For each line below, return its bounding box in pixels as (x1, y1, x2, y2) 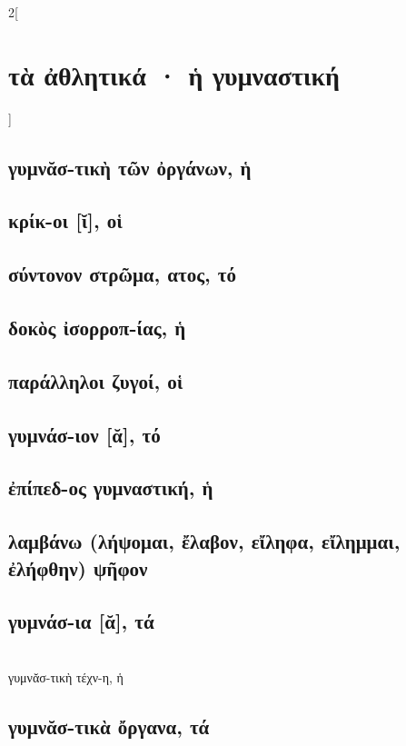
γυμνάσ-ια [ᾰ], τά (8, 607, 154, 635)
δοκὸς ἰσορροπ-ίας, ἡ (8, 313, 186, 342)
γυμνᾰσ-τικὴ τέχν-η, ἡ (8, 667, 124, 686)
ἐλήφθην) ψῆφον (8, 553, 148, 582)
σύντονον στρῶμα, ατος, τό (8, 260, 236, 288)
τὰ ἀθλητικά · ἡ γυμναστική (8, 55, 340, 93)
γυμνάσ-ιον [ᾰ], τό (8, 420, 161, 448)
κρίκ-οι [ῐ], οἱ (8, 206, 123, 234)
